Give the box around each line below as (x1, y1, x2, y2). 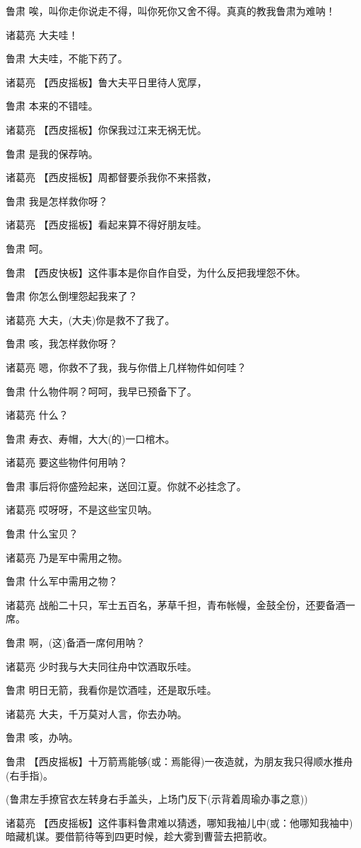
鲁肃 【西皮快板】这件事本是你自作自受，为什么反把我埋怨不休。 (6, 265, 306, 279)
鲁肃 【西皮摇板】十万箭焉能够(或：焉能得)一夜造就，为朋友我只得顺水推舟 (6, 754, 353, 768)
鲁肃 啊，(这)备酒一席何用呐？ (6, 635, 146, 650)
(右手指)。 (6, 767, 53, 782)
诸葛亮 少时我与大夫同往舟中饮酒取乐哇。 (6, 658, 197, 673)
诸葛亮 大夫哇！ (6, 27, 78, 42)
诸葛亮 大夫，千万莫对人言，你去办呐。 (6, 706, 187, 721)
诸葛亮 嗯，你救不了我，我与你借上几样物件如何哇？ (6, 359, 247, 374)
